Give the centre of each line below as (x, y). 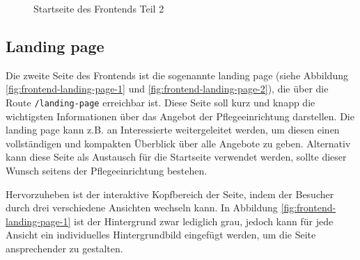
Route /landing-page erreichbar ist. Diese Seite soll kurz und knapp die (161, 102)
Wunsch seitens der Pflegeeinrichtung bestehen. (107, 171)
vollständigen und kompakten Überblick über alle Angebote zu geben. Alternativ (178, 143)
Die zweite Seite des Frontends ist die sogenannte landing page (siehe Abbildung (177, 75)
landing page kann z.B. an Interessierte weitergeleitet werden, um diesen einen (173, 130)
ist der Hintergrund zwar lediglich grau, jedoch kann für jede (204, 221)
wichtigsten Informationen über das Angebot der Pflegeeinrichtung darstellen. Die (180, 116)
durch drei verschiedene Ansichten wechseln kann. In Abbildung (142, 208)
